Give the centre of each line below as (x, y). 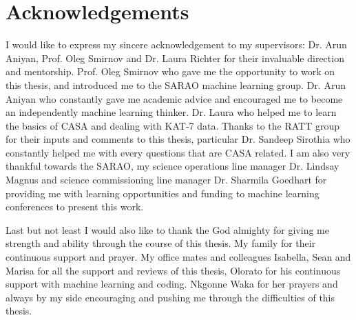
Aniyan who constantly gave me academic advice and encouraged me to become (174, 98)
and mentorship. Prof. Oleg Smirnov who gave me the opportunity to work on (170, 71)
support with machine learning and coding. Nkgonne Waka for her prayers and (172, 284)
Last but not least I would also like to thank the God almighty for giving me (167, 229)
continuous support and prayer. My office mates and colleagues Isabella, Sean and (178, 257)
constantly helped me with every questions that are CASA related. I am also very (178, 152)
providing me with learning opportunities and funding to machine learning (163, 193)
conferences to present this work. (75, 207)
